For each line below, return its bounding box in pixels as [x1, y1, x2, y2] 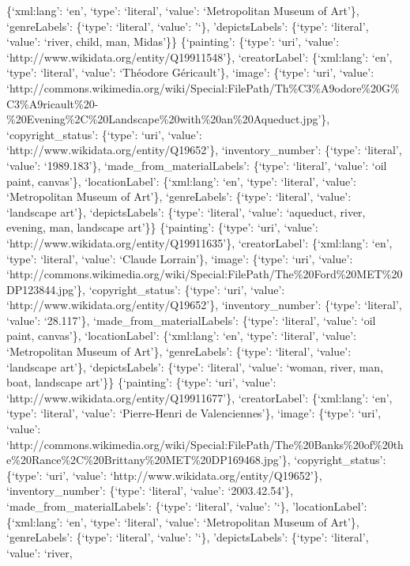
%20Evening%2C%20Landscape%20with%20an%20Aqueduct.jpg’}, [6, 111, 330, 127]
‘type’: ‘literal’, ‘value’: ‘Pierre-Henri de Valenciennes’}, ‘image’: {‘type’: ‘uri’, [6, 405, 382, 421]
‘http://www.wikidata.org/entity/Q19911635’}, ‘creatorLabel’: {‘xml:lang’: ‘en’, [6, 234, 393, 251]
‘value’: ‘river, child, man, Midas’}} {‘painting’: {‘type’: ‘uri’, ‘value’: [6, 33, 340, 50]
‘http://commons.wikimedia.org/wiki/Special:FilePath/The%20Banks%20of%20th [6, 436, 404, 452]
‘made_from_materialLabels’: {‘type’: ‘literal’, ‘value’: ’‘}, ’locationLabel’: [6, 498, 367, 514]
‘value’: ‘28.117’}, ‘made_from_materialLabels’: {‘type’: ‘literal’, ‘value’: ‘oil [6, 311, 376, 328]
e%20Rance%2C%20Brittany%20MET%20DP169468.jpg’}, [6, 451, 291, 468]
